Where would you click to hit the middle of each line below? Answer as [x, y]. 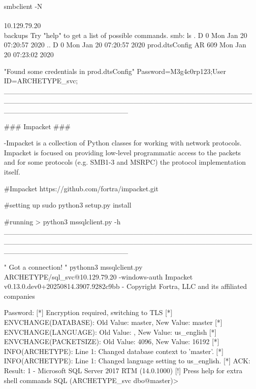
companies [20, 296]
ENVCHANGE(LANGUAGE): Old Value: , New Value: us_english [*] [110, 332]
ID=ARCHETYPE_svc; [41, 81]
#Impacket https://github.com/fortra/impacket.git [81, 188]
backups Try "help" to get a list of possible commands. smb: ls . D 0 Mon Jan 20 [126, 35]
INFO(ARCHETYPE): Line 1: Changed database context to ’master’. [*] [114, 351]
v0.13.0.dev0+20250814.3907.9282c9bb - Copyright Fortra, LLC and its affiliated [126, 286]
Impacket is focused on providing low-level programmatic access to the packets [123, 152]
